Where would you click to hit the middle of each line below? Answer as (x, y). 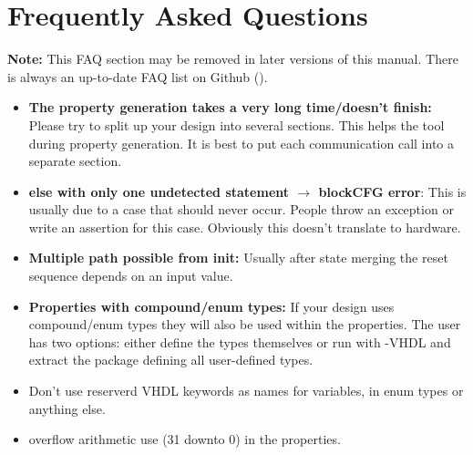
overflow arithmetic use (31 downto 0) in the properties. (185, 439)
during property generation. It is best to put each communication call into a (242, 143)
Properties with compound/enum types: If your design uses (211, 306)
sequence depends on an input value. (131, 276)
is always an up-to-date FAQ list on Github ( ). (138, 76)
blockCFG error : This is (392, 191)
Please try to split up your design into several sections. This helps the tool (236, 124)
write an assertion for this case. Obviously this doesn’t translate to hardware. (245, 227)
